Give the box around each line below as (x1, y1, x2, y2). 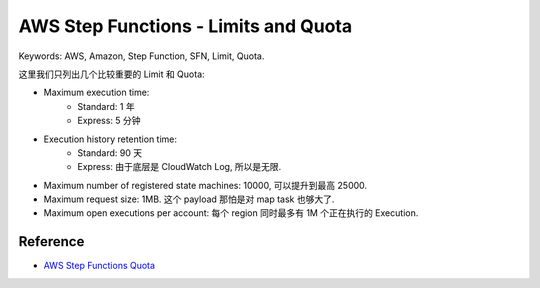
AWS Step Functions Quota (43, 260, 155, 272)
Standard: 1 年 (77, 100, 135, 112)
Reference (18, 233, 85, 250)
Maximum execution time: (43, 86, 150, 99)
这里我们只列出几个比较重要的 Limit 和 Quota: (18, 68, 205, 80)
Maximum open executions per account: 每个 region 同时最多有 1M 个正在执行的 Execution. (43, 207, 419, 219)
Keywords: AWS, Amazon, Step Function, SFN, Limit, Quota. (18, 50, 265, 62)
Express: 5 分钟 (77, 115, 141, 127)
